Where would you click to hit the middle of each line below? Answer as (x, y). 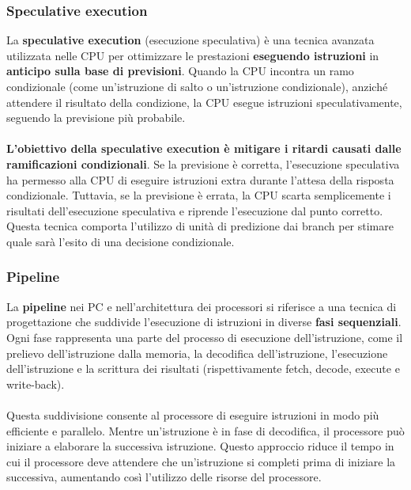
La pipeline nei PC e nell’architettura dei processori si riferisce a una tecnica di (202, 306)
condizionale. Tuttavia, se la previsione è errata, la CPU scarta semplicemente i (199, 195)
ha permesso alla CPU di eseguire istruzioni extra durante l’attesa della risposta (200, 179)
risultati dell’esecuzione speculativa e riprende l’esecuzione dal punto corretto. (195, 210)
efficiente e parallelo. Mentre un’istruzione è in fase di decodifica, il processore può (205, 430)
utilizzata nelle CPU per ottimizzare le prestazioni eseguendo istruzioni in (193, 55)
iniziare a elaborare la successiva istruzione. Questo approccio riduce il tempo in (200, 446)
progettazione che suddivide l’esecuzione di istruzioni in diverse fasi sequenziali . (204, 322)
